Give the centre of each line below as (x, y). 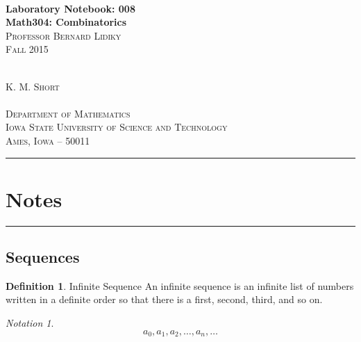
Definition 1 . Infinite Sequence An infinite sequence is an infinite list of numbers (180, 285)
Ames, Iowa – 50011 (48, 140)
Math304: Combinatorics (66, 22)
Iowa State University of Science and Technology (117, 127)
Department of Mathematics (68, 113)
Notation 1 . (30, 323)
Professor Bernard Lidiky (64, 35)
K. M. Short (33, 86)
